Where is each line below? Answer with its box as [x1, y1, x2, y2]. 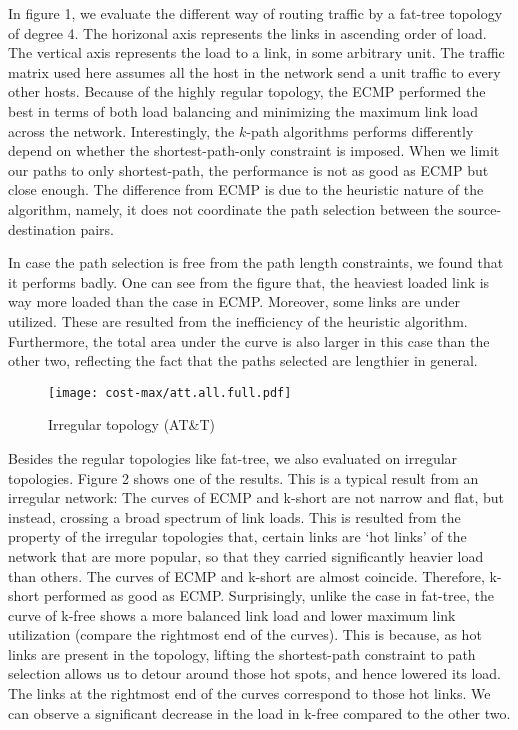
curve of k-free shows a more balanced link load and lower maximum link [8, 604, 456, 625]
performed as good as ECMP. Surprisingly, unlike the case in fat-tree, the [43, 585, 494, 606]
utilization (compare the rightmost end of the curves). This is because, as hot [8, 624, 482, 645]
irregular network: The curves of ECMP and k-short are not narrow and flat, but [8, 487, 504, 508]
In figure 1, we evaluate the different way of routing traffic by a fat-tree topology [8, 3, 503, 23]
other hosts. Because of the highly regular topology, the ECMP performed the [8, 81, 486, 102]
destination [8, 218, 76, 239]
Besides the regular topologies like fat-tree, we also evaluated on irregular [8, 447, 458, 468]
